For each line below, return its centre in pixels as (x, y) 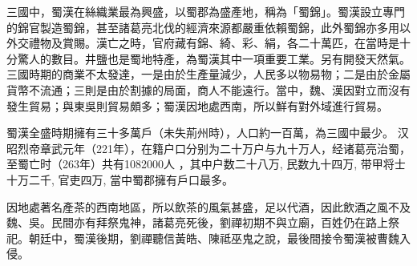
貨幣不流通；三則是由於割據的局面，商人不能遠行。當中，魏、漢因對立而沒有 (208, 89)
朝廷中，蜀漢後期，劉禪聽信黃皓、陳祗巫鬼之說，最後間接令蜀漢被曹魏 (214, 238)
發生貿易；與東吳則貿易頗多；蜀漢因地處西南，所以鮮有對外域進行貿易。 (197, 105)
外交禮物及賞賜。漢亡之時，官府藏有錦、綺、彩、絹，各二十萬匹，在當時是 (203, 43)
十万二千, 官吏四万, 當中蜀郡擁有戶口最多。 (120, 179)
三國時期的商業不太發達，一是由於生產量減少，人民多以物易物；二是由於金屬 (208, 74)
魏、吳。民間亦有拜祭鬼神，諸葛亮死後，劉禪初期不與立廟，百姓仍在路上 (197, 222)
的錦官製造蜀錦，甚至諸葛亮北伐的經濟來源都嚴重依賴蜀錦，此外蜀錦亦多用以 (208, 27)
